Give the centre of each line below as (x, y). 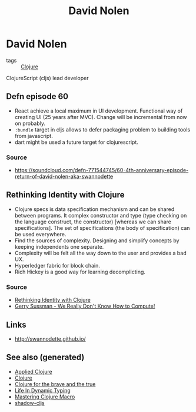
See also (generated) (45, 357)
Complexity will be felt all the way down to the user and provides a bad (100, 253)
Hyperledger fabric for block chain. (57, 265)
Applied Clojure (33, 371)
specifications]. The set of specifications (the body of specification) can (102, 228)
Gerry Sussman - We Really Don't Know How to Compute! (85, 306)
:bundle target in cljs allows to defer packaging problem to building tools (102, 129)
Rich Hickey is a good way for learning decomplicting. (80, 272)
